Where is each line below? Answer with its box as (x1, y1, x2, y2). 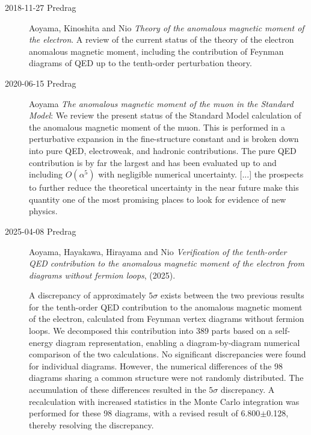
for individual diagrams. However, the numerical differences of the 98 (29, 359, 283, 372)
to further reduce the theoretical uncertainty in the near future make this (29, 181, 299, 194)
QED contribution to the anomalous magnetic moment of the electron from (29, 257, 304, 270)
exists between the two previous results (160, 289, 304, 301)
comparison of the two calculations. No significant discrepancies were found (29, 348, 306, 360)
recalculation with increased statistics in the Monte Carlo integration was (29, 395, 300, 407)
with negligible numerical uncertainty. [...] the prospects (98, 168, 304, 180)
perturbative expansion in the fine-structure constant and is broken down (29, 132, 299, 145)
